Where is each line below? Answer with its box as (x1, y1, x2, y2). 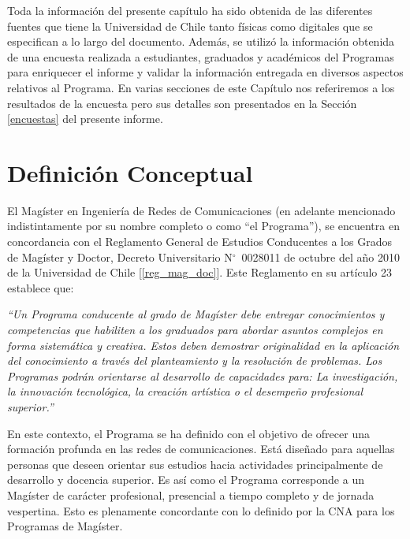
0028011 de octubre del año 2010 (241, 248, 400, 265)
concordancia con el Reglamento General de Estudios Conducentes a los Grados (7, 233, 392, 250)
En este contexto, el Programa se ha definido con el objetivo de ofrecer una (7, 425, 370, 441)
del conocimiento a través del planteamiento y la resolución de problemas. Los (7, 352, 382, 369)
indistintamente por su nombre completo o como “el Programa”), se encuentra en (7, 217, 400, 234)
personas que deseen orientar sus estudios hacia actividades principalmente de (7, 455, 383, 472)
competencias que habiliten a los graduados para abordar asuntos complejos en (7, 322, 383, 338)
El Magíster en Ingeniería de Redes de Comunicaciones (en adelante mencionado (7, 202, 396, 218)
